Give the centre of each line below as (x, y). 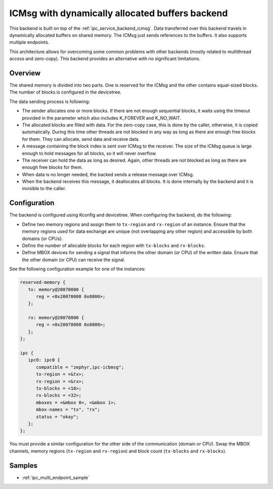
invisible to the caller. (44, 188)
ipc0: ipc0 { (44, 360)
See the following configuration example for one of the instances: (78, 269)
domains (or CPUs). (42, 238)
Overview (25, 73)
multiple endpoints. (29, 42)
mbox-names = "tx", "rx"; (68, 410)
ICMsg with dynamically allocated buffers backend (119, 13)
